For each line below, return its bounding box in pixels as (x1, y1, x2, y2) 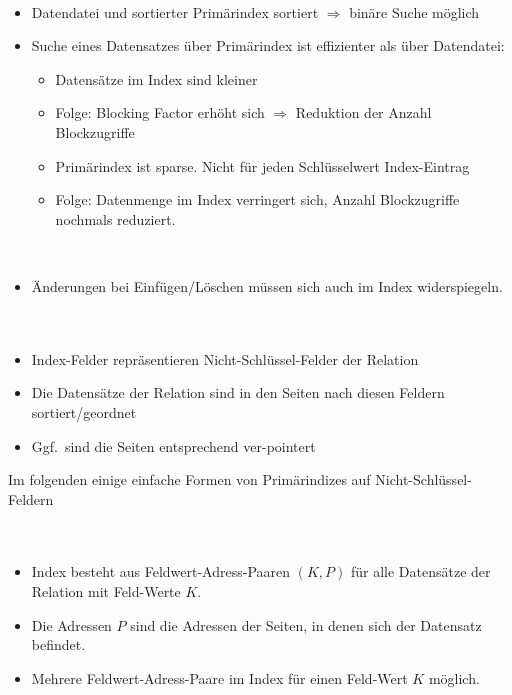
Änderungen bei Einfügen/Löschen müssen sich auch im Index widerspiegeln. (31, 275, 503, 296)
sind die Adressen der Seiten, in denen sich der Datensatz (130, 614, 482, 635)
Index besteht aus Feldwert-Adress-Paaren (31, 561, 291, 582)
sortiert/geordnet (31, 401, 137, 422)
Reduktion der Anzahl (295, 102, 432, 123)
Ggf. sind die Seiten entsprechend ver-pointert (31, 435, 316, 456)
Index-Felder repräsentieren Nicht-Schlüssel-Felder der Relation (31, 348, 419, 369)
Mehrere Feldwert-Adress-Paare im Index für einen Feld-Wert (31, 667, 408, 688)
